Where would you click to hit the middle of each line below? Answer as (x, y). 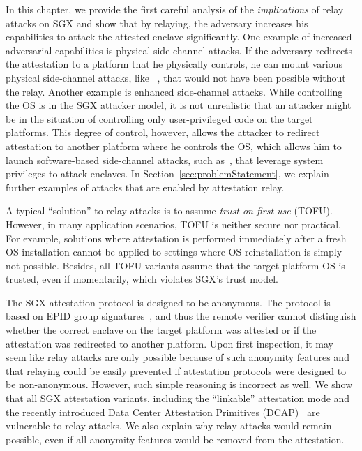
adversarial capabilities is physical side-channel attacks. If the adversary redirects (179, 50)
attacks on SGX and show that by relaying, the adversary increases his (157, 23)
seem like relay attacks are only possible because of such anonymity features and (178, 357)
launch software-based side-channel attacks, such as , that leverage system (165, 160)
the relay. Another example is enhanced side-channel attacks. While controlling (174, 91)
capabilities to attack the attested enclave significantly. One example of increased (179, 37)
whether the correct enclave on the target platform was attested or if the (161, 330)
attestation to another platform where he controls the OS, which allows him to (174, 146)
